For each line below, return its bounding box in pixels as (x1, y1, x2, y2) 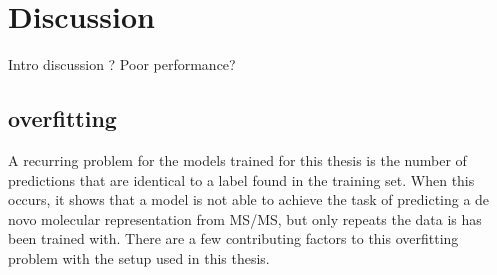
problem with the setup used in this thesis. (8, 247, 270, 268)
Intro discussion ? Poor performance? (8, 54, 236, 75)
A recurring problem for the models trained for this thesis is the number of (8, 149, 467, 170)
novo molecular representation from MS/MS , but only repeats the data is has (8, 208, 482, 229)
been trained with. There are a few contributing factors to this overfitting (8, 228, 459, 249)
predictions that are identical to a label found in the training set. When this (8, 169, 475, 190)
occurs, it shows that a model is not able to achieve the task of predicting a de (8, 189, 490, 210)
